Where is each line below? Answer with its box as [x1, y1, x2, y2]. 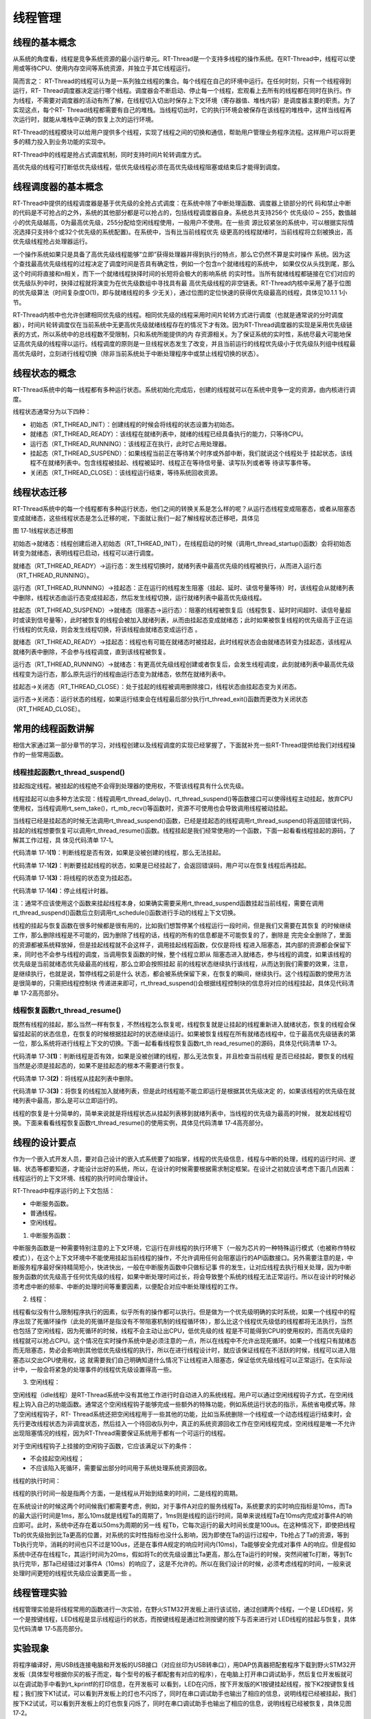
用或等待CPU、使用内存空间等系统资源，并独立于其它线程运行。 [12, 64, 194, 72]
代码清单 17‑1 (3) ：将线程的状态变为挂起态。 [12, 874, 136, 882]
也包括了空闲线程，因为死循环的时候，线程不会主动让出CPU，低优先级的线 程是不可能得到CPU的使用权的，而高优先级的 [12, 1327, 353, 1335]
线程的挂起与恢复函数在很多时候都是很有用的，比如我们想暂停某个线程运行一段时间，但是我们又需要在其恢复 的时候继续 [12, 921, 352, 930]
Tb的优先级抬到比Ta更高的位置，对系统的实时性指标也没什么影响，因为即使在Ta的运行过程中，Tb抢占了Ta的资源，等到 [12, 1531, 350, 1539]
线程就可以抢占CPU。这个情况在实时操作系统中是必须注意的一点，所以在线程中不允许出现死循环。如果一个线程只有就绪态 [12, 1336, 357, 1344]
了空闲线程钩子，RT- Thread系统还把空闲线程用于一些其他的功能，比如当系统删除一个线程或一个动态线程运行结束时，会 [12, 1410, 352, 1418]
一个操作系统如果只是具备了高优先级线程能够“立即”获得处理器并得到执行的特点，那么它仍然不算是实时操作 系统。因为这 [12, 250, 351, 258]
